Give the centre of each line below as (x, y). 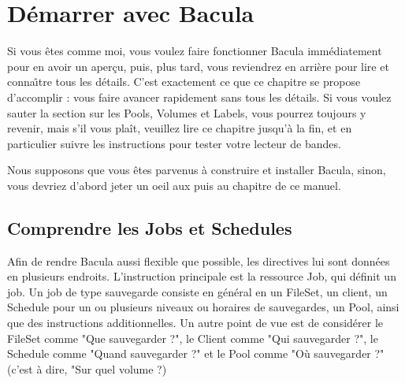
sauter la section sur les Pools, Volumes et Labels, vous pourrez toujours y (187, 112)
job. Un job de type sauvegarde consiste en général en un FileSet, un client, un (197, 291)
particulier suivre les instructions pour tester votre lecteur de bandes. (174, 143)
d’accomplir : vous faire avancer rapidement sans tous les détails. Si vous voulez (199, 97)
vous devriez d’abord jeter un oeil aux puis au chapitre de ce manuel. (174, 185)
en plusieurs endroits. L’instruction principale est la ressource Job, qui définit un (202, 276)
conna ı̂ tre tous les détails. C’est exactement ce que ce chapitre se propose (184, 82)
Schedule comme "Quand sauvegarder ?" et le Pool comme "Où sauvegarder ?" (196, 353)
